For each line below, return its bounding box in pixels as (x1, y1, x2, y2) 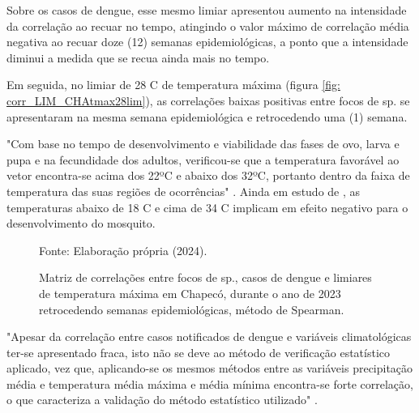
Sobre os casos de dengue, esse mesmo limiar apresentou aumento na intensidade (6, 2, 407, 18)
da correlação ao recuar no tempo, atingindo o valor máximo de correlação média (6, 17, 409, 34)
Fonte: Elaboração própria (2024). (39, 241, 207, 258)
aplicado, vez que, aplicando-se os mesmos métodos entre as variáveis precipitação (6, 360, 413, 377)
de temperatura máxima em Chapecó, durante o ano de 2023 (39, 284, 341, 301)
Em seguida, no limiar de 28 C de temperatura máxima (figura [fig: (6, 76, 340, 93)
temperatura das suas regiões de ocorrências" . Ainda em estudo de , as (6, 182, 361, 199)
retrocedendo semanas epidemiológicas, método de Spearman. (39, 300, 344, 317)
